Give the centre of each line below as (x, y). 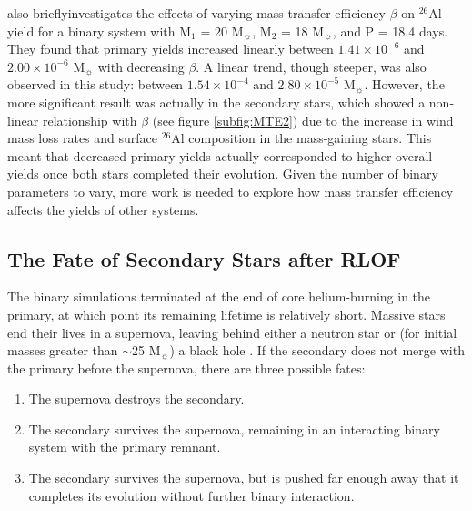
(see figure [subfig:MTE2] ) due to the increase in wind (303, 120)
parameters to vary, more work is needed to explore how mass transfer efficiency (231, 191)
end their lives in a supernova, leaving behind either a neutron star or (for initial (232, 332)
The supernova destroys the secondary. (136, 399)
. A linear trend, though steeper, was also (311, 66)
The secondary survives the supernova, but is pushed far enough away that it (244, 478)
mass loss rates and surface (83, 138)
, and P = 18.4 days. (390, 31)
